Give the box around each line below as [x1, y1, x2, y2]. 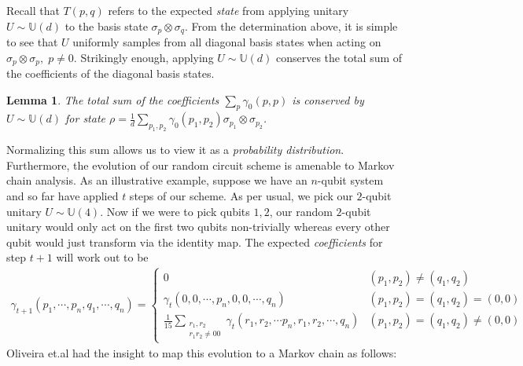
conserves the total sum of [275, 49, 403, 65]
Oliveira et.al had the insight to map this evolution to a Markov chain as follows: [6, 344, 397, 361]
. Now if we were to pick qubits [100, 203, 250, 219]
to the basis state [64, 17, 148, 34]
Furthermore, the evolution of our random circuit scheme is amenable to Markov [6, 156, 395, 173]
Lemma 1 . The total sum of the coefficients [6, 91, 219, 108]
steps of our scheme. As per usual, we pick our [129, 188, 353, 204]
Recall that [6, 2, 60, 18]
